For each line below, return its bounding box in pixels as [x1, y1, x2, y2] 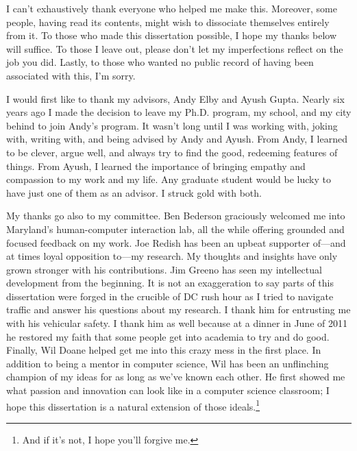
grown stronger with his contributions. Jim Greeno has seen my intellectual [6, 262, 322, 276]
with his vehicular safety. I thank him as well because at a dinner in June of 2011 [6, 316, 347, 330]
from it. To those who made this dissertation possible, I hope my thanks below [6, 28, 337, 42]
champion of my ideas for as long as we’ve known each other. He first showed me [6, 369, 345, 384]
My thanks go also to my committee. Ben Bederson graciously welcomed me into [6, 208, 345, 223]
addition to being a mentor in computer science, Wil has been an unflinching [6, 356, 329, 370]
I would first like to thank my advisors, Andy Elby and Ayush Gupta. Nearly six [6, 91, 345, 106]
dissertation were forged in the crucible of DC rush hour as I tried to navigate [6, 289, 334, 303]
